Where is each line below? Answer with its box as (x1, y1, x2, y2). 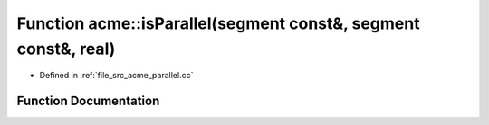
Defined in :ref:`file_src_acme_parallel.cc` (39, 70, 194, 81)
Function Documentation (16, 94, 160, 109)
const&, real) (16, 39, 116, 58)
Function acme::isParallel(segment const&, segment (16, 13, 420, 33)
